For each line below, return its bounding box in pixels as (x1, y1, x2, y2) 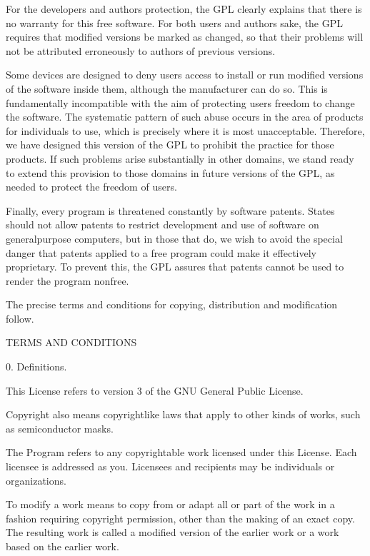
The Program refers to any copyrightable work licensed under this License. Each (6, 445, 357, 460)
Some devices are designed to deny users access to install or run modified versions (6, 67, 364, 82)
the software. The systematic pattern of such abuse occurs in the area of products (6, 109, 364, 124)
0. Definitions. (6, 359, 67, 374)
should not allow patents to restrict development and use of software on (6, 217, 319, 232)
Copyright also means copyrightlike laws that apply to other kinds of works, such (6, 407, 361, 422)
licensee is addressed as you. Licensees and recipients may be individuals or (6, 459, 335, 474)
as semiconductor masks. (6, 420, 114, 435)
